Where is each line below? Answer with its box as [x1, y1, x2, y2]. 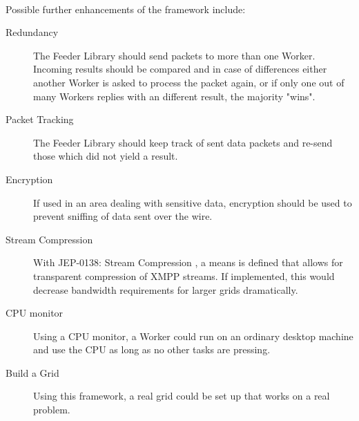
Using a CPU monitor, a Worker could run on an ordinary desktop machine [33, 328, 353, 343]
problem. [33, 402, 70, 417]
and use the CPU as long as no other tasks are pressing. [33, 342, 271, 357]
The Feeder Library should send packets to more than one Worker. [33, 48, 316, 62]
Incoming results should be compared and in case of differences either [33, 62, 327, 76]
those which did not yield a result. [33, 149, 178, 163]
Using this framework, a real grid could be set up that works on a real [33, 389, 330, 403]
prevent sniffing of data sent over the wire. [33, 209, 213, 223]
